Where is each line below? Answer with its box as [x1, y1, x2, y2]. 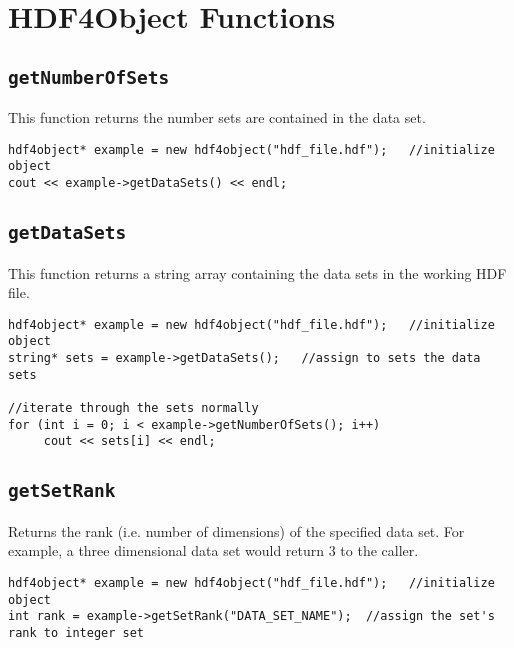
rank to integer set [8, 625, 145, 640]
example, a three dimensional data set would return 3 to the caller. [8, 540, 419, 561]
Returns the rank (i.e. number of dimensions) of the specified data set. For [8, 520, 465, 541]
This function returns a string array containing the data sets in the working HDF [8, 262, 507, 283]
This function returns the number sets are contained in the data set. [8, 107, 426, 128]
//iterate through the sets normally [8, 400, 259, 415]
